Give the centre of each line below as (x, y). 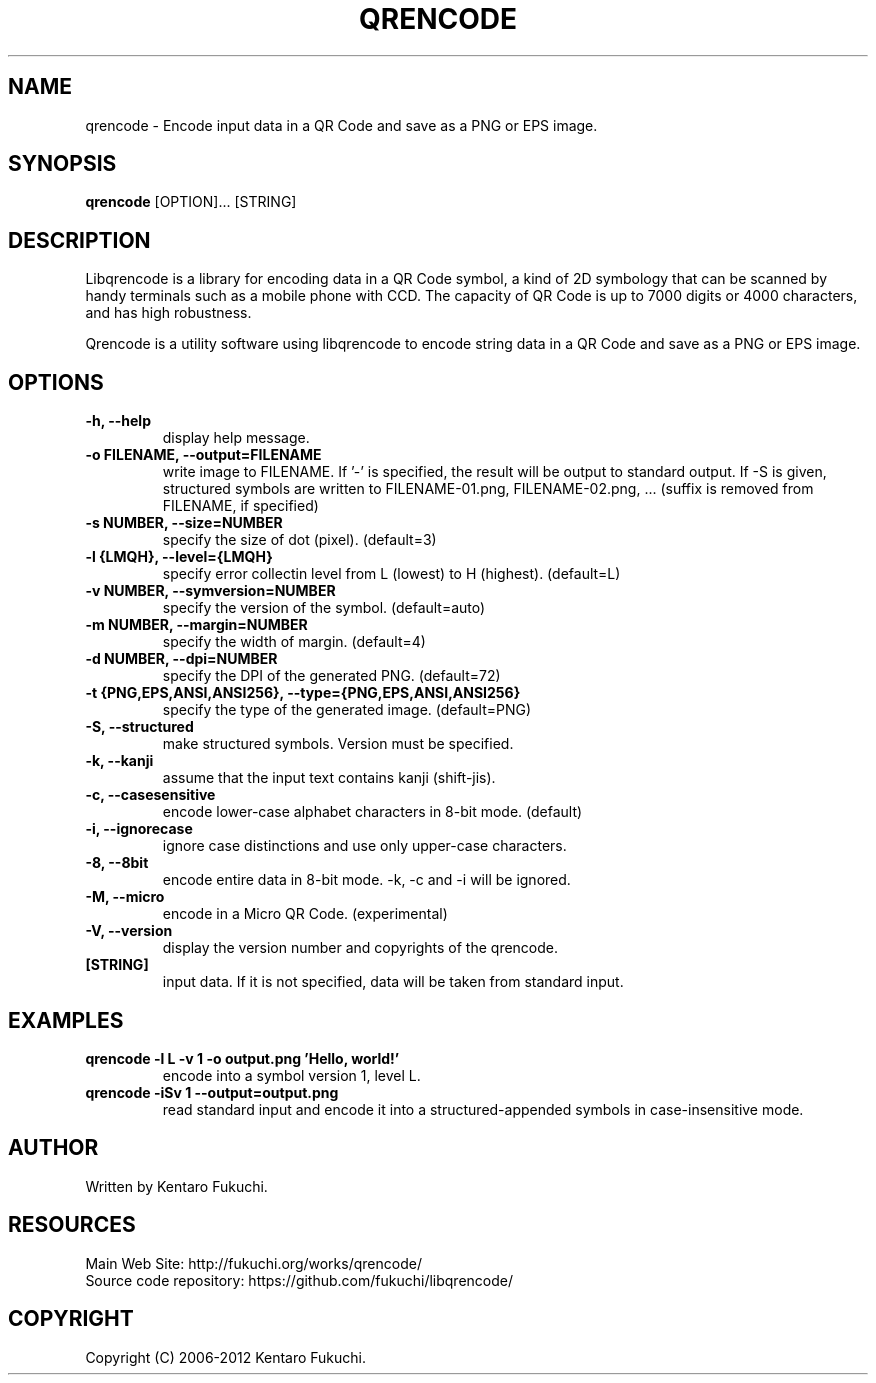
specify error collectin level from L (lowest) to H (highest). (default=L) (391, 574)
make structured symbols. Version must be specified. (338, 744)
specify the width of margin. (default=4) (294, 642)
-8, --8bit (117, 863)
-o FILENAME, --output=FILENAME (203, 455)
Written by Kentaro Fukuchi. (176, 1186)
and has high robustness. (168, 313)
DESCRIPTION (79, 240)
